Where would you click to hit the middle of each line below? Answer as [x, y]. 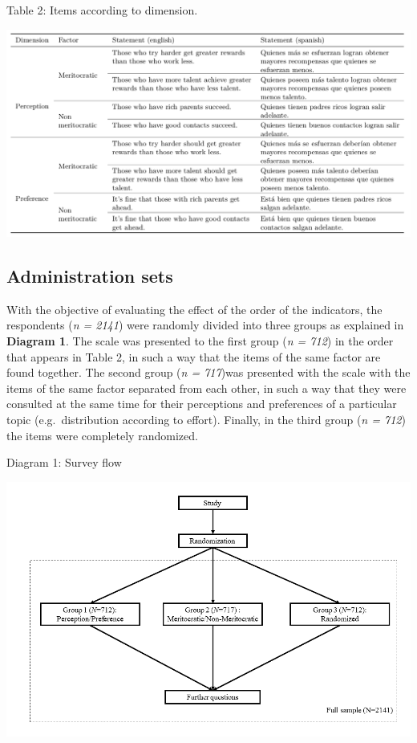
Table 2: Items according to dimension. [102, 10]
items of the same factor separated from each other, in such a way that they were [206, 388]
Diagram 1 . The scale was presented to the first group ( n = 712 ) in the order [200, 340]
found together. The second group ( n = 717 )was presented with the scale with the [208, 372]
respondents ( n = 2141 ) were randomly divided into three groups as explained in [205, 325]
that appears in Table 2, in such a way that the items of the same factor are [194, 356]
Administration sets [90, 275]
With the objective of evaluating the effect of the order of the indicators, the [194, 309]
